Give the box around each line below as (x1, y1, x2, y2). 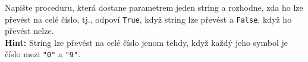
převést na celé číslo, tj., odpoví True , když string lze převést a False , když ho (5, 13, 292, 25)
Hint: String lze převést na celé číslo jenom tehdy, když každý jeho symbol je (5, 36, 288, 48)
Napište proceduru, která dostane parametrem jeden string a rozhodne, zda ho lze (5, 1, 303, 13)
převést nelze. (5, 24, 54, 37)
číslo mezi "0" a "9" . (5, 48, 81, 60)
